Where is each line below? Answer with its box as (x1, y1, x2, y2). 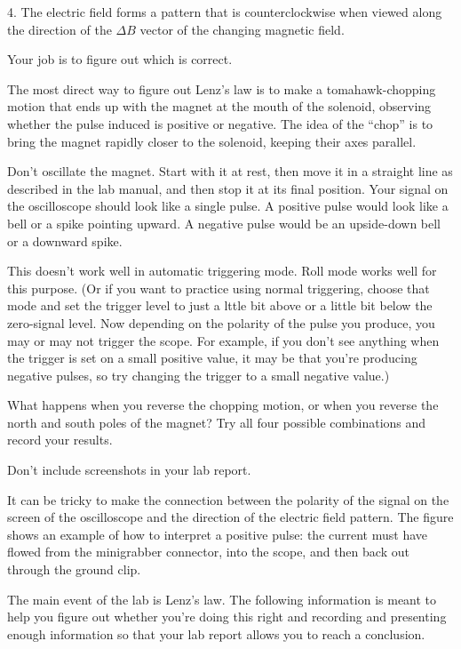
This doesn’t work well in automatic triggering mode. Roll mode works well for (7, 261, 437, 280)
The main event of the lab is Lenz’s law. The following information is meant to (7, 589, 437, 608)
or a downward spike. (7, 231, 123, 250)
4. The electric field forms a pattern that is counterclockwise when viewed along (7, 3, 442, 20)
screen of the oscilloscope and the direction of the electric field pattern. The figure (7, 508, 454, 526)
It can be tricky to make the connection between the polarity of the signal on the (7, 490, 449, 509)
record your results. (7, 430, 113, 449)
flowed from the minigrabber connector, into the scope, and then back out (7, 542, 409, 561)
